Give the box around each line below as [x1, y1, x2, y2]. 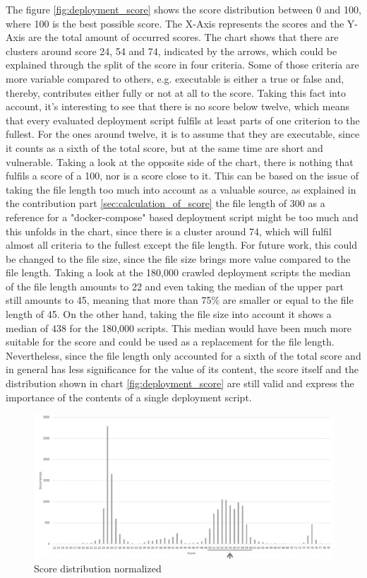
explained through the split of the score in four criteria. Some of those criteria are [6, 57, 359, 72]
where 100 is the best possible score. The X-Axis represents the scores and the [6, 16, 344, 30]
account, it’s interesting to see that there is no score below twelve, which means [6, 99, 349, 114]
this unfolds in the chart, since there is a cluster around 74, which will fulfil [6, 223, 332, 238]
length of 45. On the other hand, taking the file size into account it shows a [6, 307, 332, 322]
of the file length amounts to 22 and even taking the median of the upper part [6, 278, 344, 293]
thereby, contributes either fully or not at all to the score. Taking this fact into [6, 85, 346, 100]
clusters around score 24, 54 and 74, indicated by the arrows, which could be [6, 43, 337, 58]
